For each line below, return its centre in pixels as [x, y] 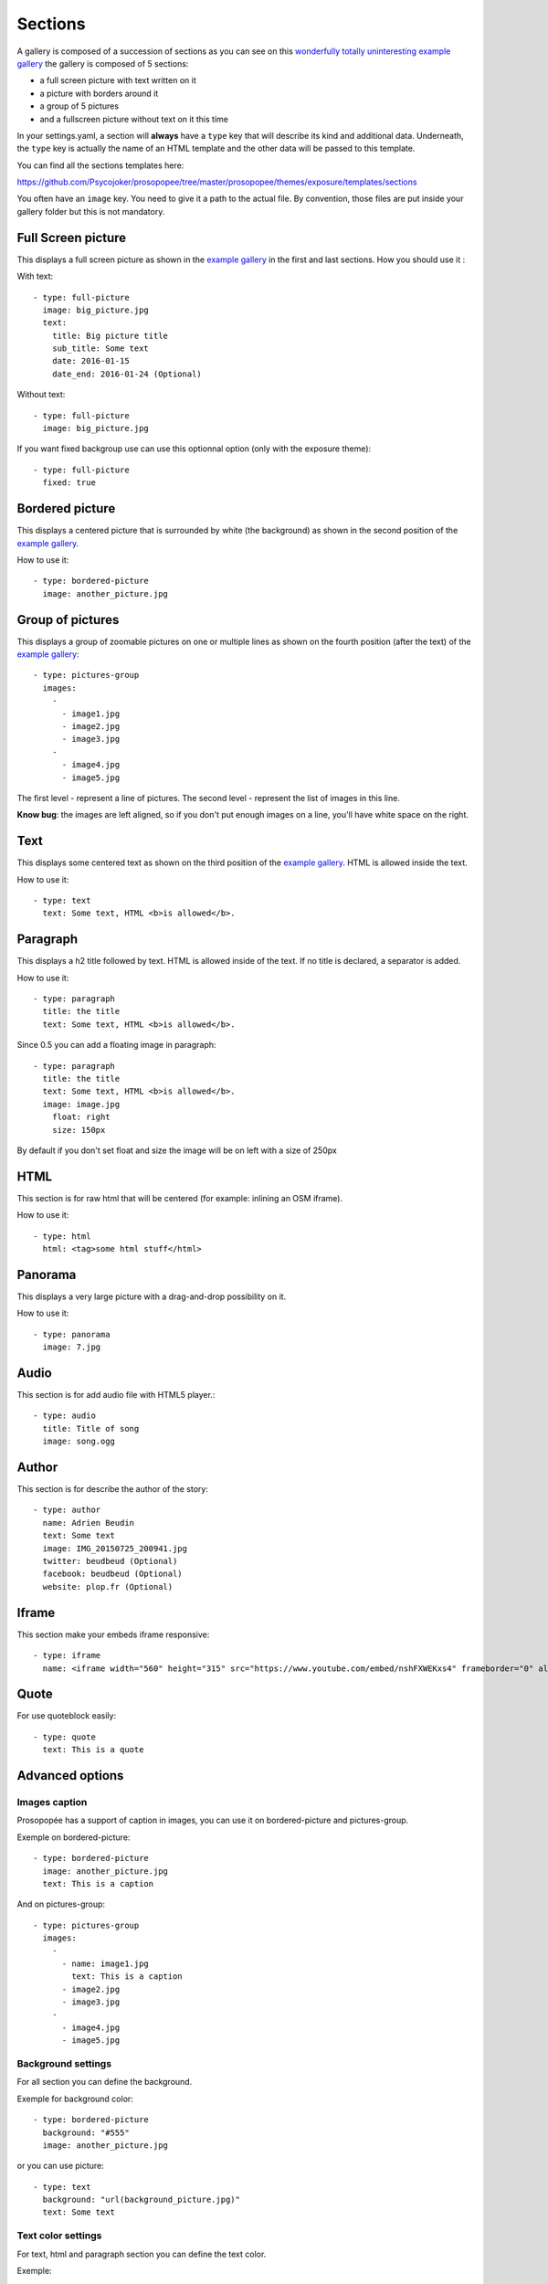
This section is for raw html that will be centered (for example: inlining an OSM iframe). [179, 1198]
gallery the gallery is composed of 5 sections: [103, 63]
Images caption [52, 1802]
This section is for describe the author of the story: [113, 1489]
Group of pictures [68, 620]
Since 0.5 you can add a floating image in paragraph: [116, 1045]
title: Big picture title [110, 335]
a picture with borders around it [99, 93]
